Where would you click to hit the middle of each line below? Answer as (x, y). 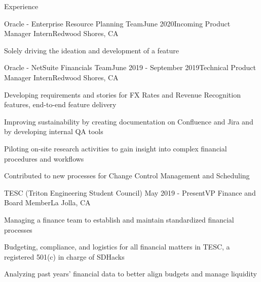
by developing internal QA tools (54, 131)
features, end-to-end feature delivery (60, 104)
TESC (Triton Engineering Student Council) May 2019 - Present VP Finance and (130, 192)
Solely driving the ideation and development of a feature (92, 50)
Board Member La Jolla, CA (47, 202)
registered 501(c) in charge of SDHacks (64, 256)
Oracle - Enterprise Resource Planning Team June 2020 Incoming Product (117, 23)
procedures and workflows (44, 158)
